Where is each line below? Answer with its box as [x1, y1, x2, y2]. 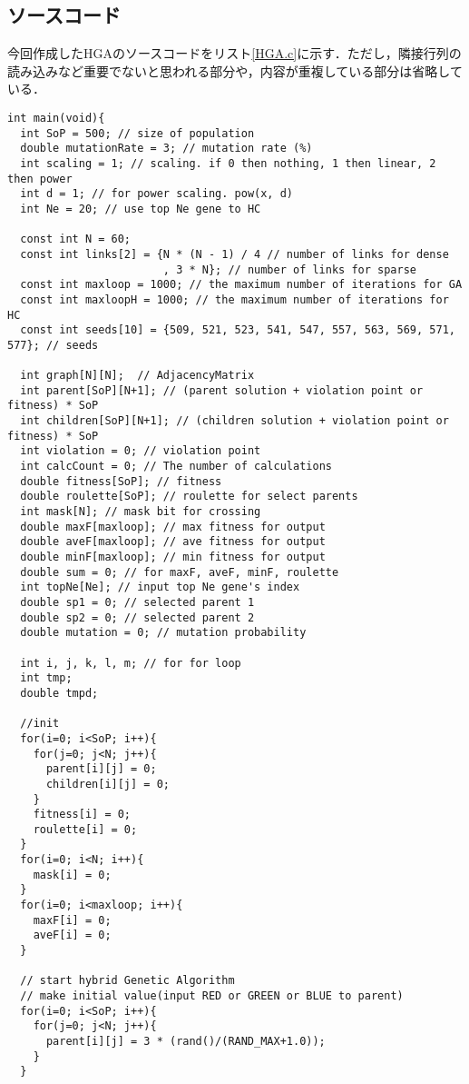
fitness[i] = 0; [33, 808, 132, 821]
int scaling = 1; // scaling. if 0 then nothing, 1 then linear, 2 [20, 156, 436, 170]
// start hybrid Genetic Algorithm [20, 974, 235, 988]
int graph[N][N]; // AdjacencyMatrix [20, 369, 255, 383]
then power [7, 172, 73, 185]
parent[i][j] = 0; [45, 762, 157, 776]
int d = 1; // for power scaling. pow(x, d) [20, 187, 293, 201]
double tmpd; [20, 686, 99, 700]
